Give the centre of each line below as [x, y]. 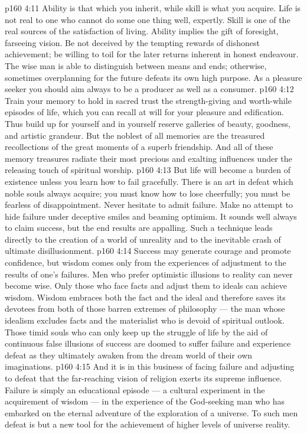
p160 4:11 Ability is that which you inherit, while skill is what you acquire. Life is [153, 8]
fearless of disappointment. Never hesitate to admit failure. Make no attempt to [149, 205]
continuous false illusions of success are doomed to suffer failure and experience [148, 343]
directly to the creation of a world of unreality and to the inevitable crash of [143, 239]
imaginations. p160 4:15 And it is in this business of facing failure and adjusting [150, 366]
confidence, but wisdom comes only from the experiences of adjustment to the [146, 262]
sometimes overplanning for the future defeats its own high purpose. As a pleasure [153, 77]
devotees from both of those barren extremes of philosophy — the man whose [145, 309]
